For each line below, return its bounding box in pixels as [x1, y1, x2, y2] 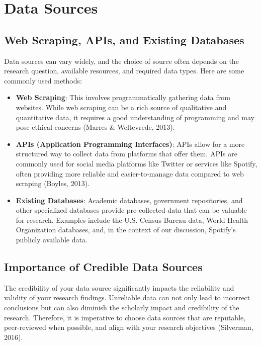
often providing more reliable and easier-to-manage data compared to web [16, 168, 244, 179]
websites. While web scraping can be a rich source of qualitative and [16, 102, 227, 112]
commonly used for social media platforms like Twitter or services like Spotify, [16, 158, 257, 168]
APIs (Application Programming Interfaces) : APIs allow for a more [16, 138, 245, 149]
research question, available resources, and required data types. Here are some [4, 65, 244, 76]
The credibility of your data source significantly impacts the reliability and [4, 282, 234, 293]
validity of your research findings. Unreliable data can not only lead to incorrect [4, 292, 250, 303]
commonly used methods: [4, 75, 82, 85]
